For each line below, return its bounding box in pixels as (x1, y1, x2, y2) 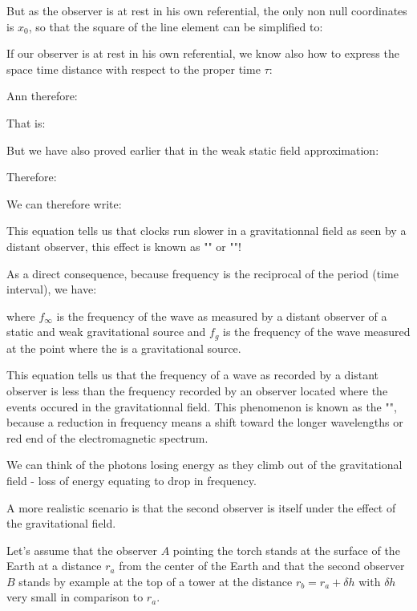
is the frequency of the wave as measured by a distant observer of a (56, 307, 387, 324)
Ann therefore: (6, 87, 78, 104)
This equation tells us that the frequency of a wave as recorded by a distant (6, 366, 379, 383)
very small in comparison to (6, 589, 144, 605)
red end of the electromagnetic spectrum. (6, 429, 208, 446)
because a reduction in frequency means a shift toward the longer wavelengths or (6, 414, 403, 431)
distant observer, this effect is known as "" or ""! (6, 237, 241, 254)
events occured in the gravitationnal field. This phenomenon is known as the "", (6, 398, 397, 415)
